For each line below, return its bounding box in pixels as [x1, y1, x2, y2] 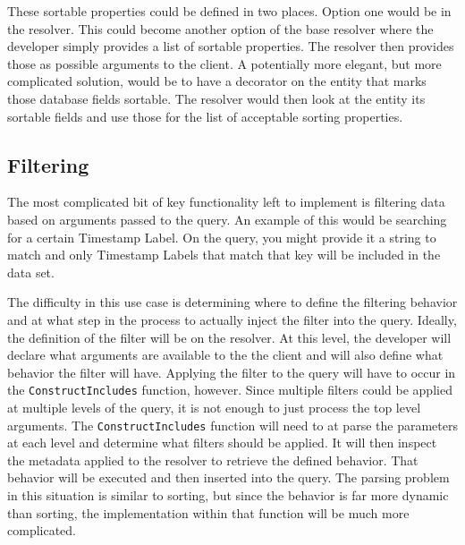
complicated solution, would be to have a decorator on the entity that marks [7, 72, 427, 90]
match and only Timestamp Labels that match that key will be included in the [7, 245, 441, 264]
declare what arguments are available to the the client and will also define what [7, 345, 444, 364]
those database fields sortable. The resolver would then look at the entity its [7, 89, 426, 107]
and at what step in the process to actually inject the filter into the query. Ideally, [7, 310, 457, 328]
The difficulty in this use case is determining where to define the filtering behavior [7, 293, 458, 311]
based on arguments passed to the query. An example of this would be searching [7, 209, 447, 228]
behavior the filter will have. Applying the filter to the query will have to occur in [7, 362, 456, 381]
